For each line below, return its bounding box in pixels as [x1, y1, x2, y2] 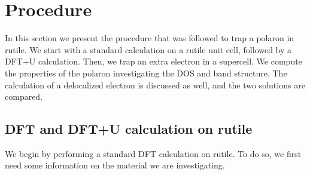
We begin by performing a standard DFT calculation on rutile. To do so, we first [5, 147, 302, 159]
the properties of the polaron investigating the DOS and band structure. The [5, 66, 287, 79]
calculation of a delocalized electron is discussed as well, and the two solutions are [5, 78, 305, 91]
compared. [5, 90, 43, 103]
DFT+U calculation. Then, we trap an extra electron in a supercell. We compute [5, 55, 302, 67]
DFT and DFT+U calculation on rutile [5, 119, 253, 138]
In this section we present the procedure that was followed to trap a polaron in [5, 32, 294, 44]
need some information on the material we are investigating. [5, 159, 225, 171]
